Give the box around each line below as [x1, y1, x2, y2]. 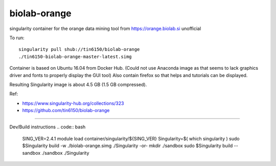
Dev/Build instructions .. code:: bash [9, 124, 86, 130]
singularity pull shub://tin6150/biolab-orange [18, 46, 140, 52]
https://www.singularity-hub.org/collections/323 [22, 100, 124, 106]
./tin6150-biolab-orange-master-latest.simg [18, 53, 132, 60]
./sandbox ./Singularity [41, 150, 89, 156]
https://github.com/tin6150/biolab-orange [22, 107, 110, 114]
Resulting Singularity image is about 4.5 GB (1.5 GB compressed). [9, 81, 147, 88]
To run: [9, 35, 25, 41]
